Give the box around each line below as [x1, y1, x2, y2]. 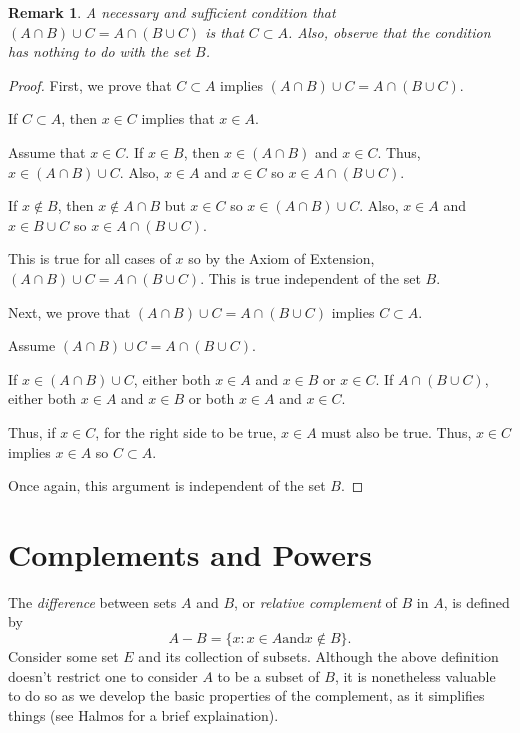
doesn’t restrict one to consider [8, 665, 198, 686]
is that [205, 21, 244, 42]
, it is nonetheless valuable [334, 665, 496, 686]
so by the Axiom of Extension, [188, 248, 375, 269]
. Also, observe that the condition [288, 21, 491, 42]
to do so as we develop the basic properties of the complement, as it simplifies [8, 685, 485, 706]
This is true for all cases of [8, 248, 171, 269]
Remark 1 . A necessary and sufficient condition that [8, 2, 336, 22]
